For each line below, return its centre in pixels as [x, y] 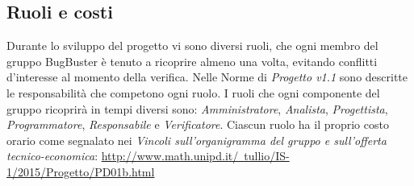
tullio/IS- [267, 156]
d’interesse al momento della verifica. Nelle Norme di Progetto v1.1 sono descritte [207, 77]
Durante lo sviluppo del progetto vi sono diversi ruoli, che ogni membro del [192, 45]
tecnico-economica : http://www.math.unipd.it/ [123, 156]
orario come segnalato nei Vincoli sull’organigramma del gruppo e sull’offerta [197, 140]
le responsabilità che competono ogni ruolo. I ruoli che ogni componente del [193, 92]
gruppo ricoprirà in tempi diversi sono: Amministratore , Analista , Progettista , [197, 108]
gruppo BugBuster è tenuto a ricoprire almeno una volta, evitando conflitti [192, 61]
